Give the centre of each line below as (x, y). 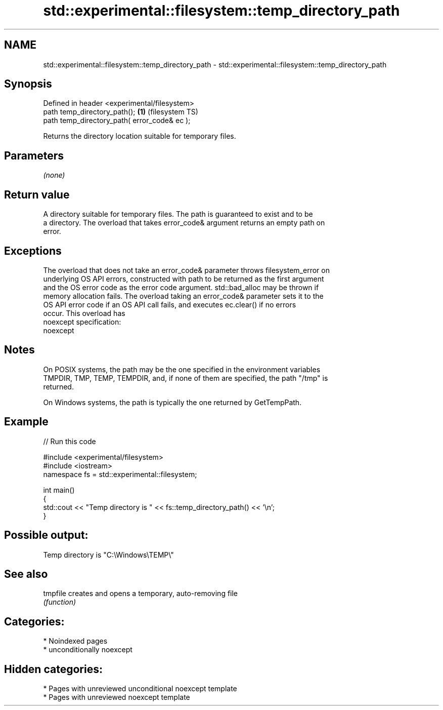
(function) (60, 602)
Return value (37, 194)
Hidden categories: (53, 669)
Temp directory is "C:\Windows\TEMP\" (108, 555)
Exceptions (33, 251)
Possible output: (46, 535)
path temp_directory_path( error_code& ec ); (117, 121)
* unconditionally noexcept (88, 650)
